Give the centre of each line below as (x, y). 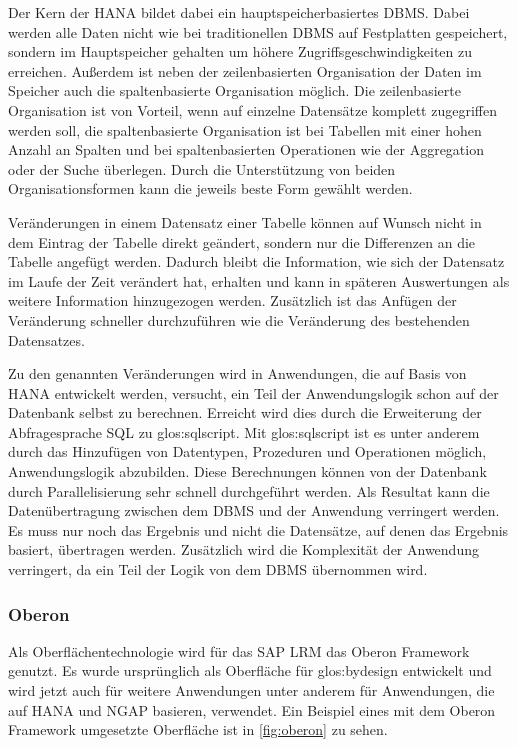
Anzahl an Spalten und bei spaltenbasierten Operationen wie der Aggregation (246, 149)
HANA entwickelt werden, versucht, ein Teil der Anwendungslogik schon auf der (253, 392)
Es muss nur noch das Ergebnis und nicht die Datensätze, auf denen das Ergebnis (258, 529)
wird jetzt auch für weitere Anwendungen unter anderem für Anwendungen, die (251, 690)
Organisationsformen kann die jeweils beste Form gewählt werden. (210, 188)
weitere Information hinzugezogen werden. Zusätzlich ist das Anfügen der (232, 300)
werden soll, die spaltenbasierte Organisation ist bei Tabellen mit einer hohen (245, 129)
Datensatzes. (46, 339)
